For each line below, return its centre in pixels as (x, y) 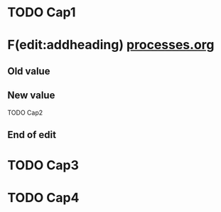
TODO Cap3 (43, 165)
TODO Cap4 (43, 198)
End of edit (32, 135)
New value (31, 96)
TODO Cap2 (25, 112)
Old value (29, 71)
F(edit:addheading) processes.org (111, 45)
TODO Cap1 (42, 12)
